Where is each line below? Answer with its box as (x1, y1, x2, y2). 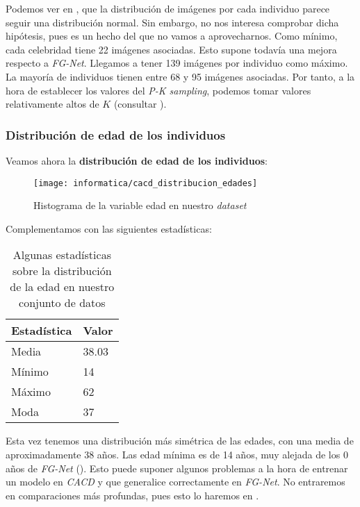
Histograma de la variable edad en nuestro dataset (33, 198, 247, 213)
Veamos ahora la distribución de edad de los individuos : (6, 153, 268, 167)
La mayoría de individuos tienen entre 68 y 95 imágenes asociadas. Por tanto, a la (6, 69, 355, 83)
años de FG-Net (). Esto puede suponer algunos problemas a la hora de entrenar (6, 460, 348, 475)
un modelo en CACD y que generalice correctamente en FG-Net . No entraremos (6, 474, 345, 489)
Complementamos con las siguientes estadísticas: (6, 221, 212, 235)
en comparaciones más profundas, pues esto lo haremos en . (6, 488, 259, 502)
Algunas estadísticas (13, 247, 111, 263)
